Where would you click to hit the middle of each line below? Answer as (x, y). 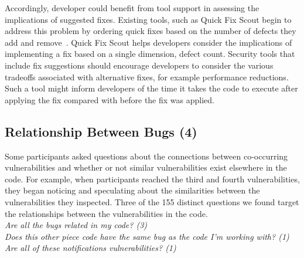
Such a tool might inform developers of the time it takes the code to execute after (151, 88)
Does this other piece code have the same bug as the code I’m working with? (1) (147, 236)
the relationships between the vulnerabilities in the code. (106, 213)
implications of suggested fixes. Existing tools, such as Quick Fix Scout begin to (148, 19)
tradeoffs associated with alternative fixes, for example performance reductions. (147, 77)
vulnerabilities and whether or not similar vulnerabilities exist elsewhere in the (146, 167)
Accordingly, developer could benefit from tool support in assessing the (132, 8)
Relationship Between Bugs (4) (101, 131)
